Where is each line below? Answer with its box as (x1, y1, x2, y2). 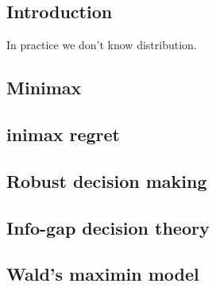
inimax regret (6, 121, 120, 146)
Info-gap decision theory (6, 215, 210, 239)
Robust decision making (6, 168, 207, 193)
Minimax (6, 75, 82, 100)
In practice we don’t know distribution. (6, 36, 197, 53)
